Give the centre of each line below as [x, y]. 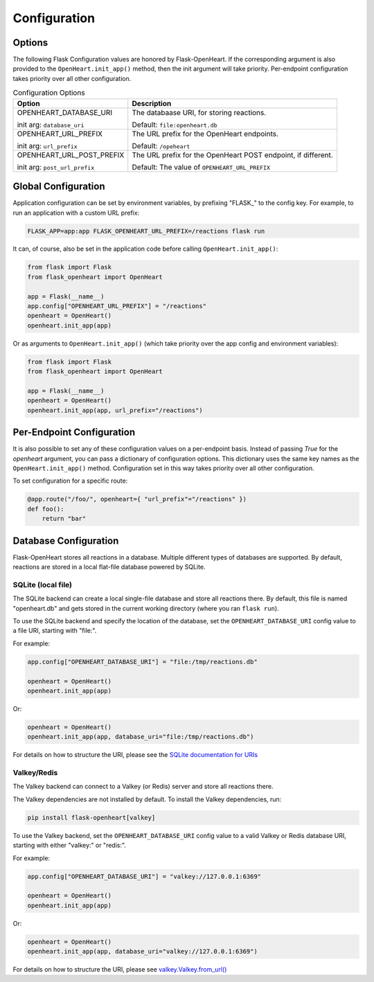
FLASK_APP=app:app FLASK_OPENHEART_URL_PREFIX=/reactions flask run [146, 231]
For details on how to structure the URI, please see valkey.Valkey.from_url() [120, 970]
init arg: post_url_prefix [56, 167]
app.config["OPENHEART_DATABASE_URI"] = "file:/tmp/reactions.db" [142, 662]
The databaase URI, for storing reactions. [199, 112]
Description [152, 103]
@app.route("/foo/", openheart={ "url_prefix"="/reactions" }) [137, 499]
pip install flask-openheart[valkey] [91, 818]
